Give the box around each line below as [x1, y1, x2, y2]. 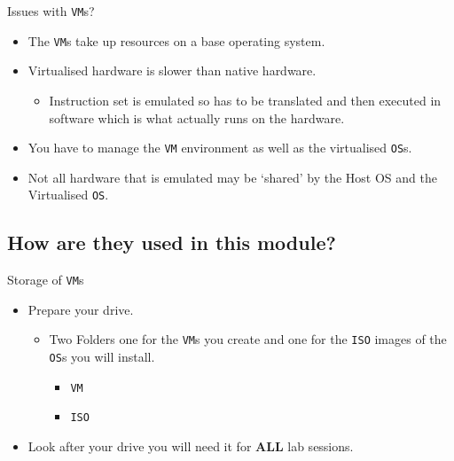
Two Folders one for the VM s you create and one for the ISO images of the [49, 330, 447, 348]
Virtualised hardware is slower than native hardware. [27, 61, 317, 80]
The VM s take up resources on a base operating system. [27, 31, 325, 50]
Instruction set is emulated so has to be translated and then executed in [49, 90, 442, 109]
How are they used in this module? [7, 229, 336, 256]
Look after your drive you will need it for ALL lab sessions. [27, 437, 354, 456]
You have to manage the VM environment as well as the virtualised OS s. [27, 138, 412, 157]
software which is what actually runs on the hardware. [49, 108, 345, 127]
